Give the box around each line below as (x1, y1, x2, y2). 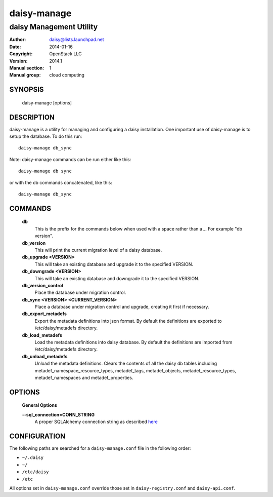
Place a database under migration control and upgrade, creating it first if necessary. (34, 304, 209, 310)
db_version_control (22, 282, 63, 288)
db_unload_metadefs (22, 353, 68, 359)
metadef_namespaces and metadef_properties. (34, 375, 133, 380)
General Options (22, 402, 58, 408)
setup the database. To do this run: (9, 133, 82, 139)
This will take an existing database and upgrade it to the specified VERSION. (34, 261, 194, 267)
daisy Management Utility (9, 22, 98, 31)
